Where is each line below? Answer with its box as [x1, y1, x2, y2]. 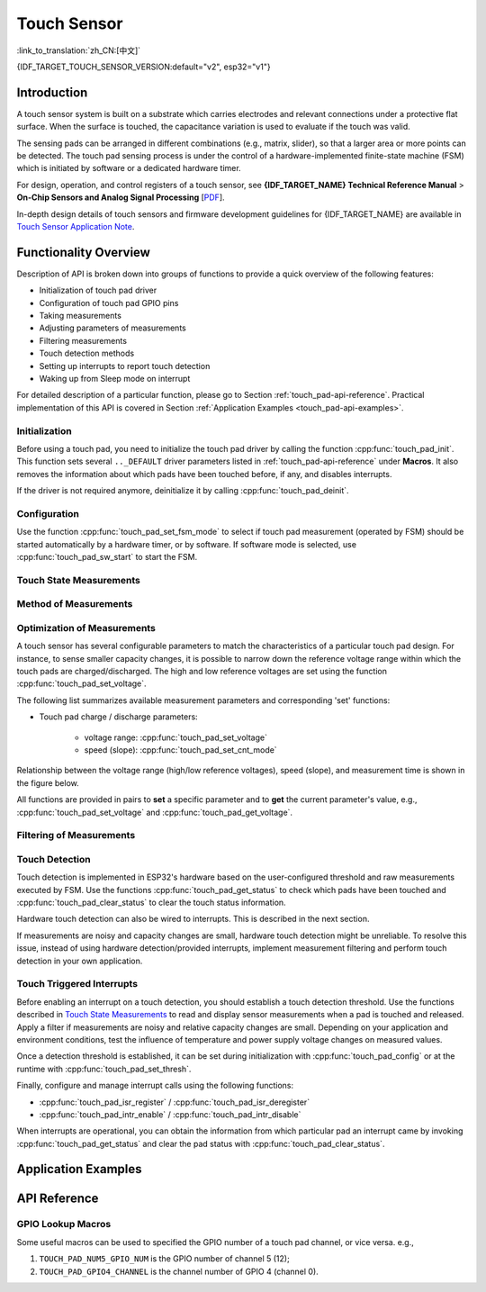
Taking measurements [39, 311, 121, 321]
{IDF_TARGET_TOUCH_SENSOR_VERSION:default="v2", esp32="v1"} [16, 61, 271, 72]
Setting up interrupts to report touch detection [39, 360, 211, 371]
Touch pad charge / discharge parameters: [39, 711, 198, 722]
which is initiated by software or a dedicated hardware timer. [16, 163, 242, 174]
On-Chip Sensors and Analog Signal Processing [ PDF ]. [16, 192, 225, 203]
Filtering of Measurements [16, 829, 136, 842]
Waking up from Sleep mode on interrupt [39, 374, 191, 384]
